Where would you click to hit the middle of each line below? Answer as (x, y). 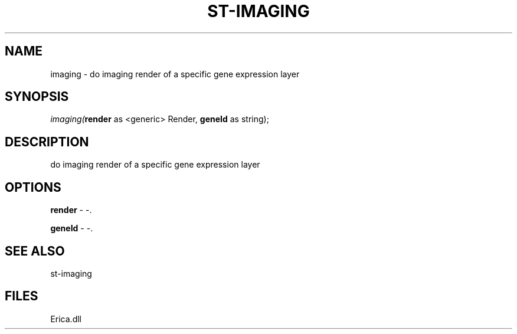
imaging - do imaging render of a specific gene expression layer (175, 74)
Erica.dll (66, 319)
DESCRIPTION (47, 142)
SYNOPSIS (37, 97)
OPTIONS (33, 187)
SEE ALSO (35, 251)
